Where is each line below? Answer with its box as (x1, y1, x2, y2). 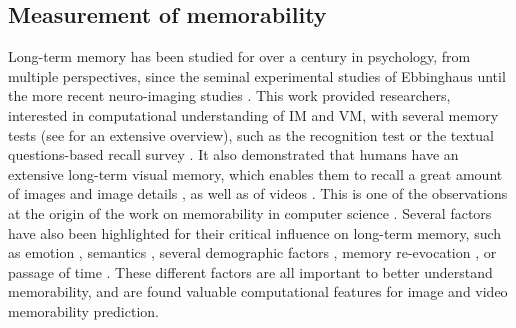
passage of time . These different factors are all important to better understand (8, 261, 493, 282)
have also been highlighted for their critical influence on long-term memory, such (8, 222, 502, 243)
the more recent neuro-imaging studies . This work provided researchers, (8, 85, 451, 106)
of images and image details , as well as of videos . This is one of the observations (8, 183, 508, 204)
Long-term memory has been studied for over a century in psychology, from (8, 46, 471, 67)
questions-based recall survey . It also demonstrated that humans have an (8, 144, 459, 165)
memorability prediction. (8, 300, 159, 321)
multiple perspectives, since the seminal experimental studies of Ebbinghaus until (8, 65, 506, 86)
